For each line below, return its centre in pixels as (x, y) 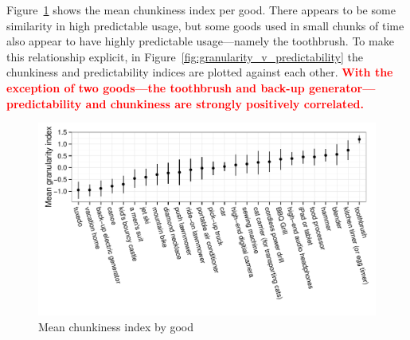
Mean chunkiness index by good (116, 326)
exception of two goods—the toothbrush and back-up (156, 87)
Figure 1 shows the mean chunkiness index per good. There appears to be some (201, 10)
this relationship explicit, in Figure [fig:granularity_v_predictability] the (185, 56)
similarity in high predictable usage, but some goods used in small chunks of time (205, 25)
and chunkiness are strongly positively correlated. (225, 103)
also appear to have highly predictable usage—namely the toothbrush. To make (200, 41)
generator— (342, 87)
